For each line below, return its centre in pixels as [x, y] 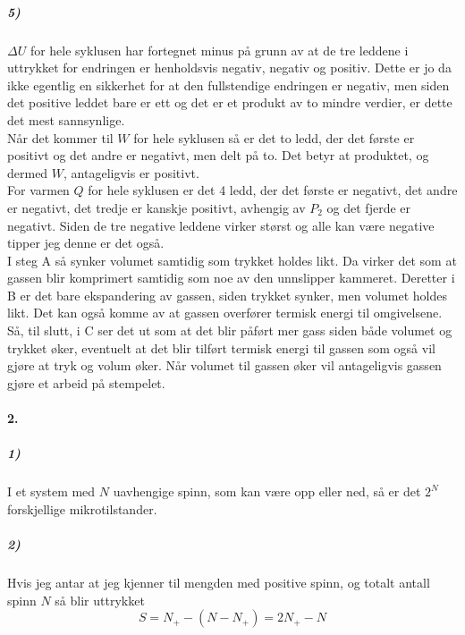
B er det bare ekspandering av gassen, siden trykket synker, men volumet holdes [227, 295]
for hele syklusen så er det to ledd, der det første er [274, 137]
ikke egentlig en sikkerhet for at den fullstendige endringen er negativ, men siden [228, 85]
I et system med [51, 491]
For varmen [38, 190]
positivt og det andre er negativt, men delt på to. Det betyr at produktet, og [218, 155]
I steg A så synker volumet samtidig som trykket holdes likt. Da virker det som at [232, 260]
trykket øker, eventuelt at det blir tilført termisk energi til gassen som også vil [221, 347]
